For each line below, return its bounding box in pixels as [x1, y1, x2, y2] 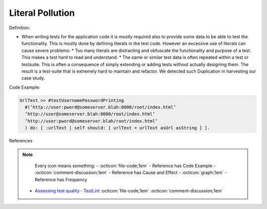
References [9, 138, 33, 144]
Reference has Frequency [35, 176, 88, 182]
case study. [21, 75, 45, 81]
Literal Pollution [9, 7, 75, 18]
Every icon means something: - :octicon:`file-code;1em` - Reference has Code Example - [35, 163, 216, 168]
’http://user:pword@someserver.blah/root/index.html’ [25, 118, 158, 124]
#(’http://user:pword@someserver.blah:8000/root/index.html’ [25, 104, 177, 110]
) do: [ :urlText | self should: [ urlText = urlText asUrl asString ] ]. [25, 125, 210, 131]
